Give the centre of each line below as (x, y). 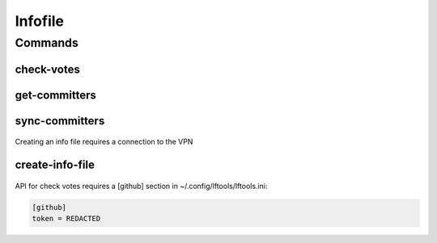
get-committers (55, 95)
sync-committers (60, 121)
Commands (47, 43)
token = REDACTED (66, 219)
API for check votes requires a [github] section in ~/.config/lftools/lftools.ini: (141, 186)
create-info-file (55, 165)
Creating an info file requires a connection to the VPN (104, 142)
